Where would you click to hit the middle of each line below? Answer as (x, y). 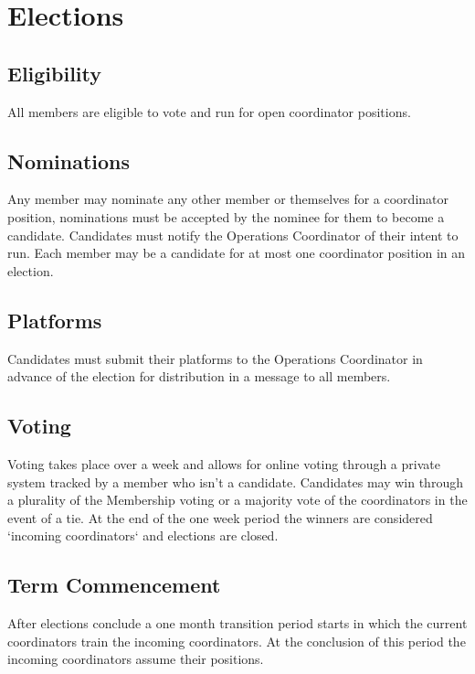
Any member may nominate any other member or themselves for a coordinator (228, 199)
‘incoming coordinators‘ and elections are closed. (143, 535)
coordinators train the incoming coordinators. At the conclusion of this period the (237, 641)
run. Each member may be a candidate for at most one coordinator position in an (237, 253)
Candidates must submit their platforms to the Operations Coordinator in (215, 358)
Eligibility (55, 73)
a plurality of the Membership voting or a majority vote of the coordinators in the (237, 500)
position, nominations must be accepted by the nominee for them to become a (226, 216)
